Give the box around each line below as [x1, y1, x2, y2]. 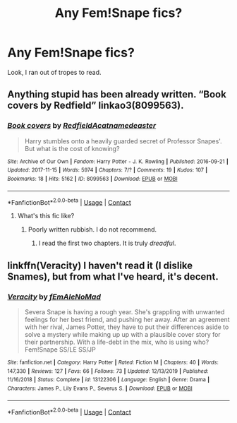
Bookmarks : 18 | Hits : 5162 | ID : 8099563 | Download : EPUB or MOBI [7, 175, 178, 182]
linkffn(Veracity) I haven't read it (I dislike [7, 259, 193, 271]
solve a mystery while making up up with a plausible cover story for [24, 330, 221, 338]
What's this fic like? [17, 212, 75, 220]
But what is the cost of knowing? [24, 144, 120, 153]
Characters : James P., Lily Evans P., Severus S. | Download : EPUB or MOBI [7, 385, 193, 392]
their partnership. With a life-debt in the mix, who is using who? [24, 338, 209, 346]
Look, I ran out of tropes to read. [7, 68, 102, 76]
